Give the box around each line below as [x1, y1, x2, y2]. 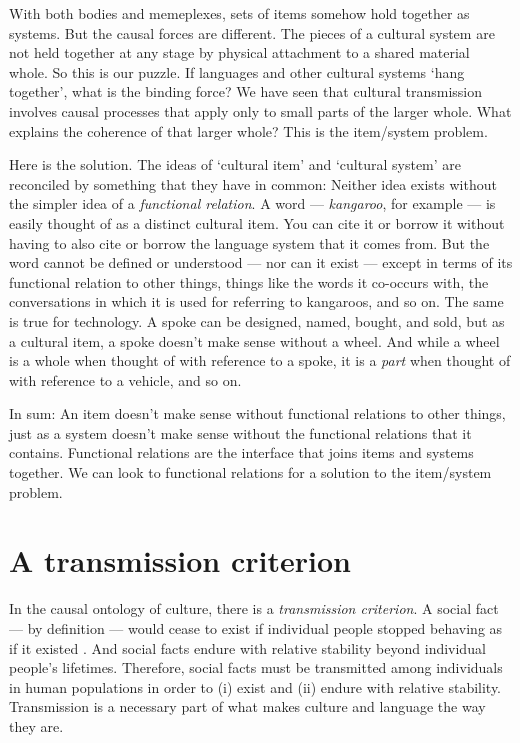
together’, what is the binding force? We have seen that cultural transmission [9, 81, 483, 102]
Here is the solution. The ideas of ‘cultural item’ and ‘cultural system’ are [9, 154, 462, 175]
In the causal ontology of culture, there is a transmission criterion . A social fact [9, 598, 499, 619]
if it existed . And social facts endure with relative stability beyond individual [9, 637, 486, 658]
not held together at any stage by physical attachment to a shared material [9, 42, 470, 63]
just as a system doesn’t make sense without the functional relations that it [9, 422, 472, 443]
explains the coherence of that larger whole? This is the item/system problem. [9, 120, 488, 141]
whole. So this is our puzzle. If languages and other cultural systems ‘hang [9, 61, 465, 82]
